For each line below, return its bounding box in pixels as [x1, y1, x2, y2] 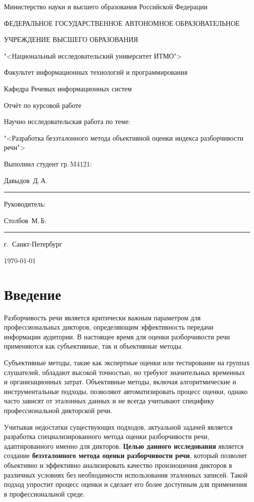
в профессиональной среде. [4, 488, 85, 499]
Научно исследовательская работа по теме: [4, 116, 130, 126]
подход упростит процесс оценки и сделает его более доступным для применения [4, 479, 247, 489]
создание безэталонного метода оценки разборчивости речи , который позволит [4, 450, 247, 460]
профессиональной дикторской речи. [4, 405, 112, 415]
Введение [4, 284, 62, 304]
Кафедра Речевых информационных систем [4, 83, 132, 93]
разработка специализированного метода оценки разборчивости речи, [4, 431, 210, 441]
